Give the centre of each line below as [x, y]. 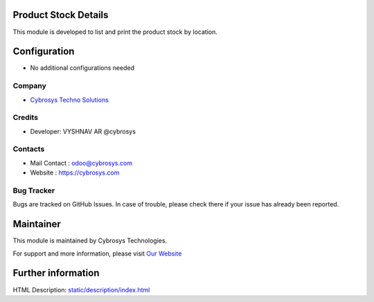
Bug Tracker [34, 190]
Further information [56, 273]
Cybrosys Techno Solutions [69, 100]
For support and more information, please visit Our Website [97, 254]
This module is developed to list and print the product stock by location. [115, 32]
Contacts [29, 149]
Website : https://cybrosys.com [75, 172]
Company [29, 86]
